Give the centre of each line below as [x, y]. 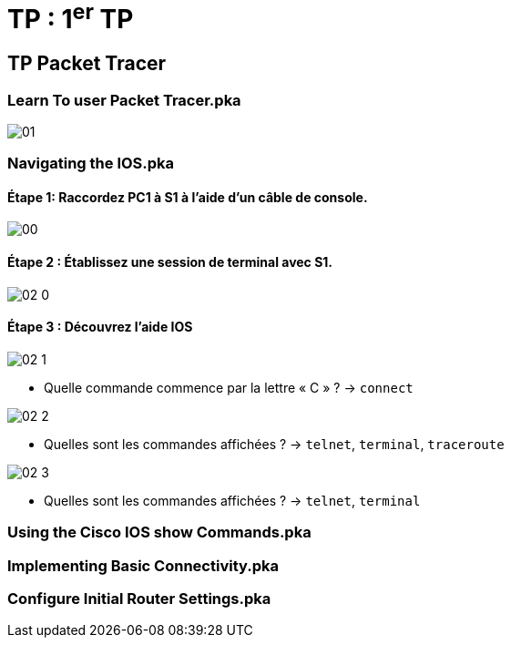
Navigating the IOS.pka [91, 164]
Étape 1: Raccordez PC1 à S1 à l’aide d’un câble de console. [188, 197]
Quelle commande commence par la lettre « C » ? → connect [229, 387]
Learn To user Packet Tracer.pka [124, 100]
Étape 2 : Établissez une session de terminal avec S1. [170, 262]
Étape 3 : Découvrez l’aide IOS [100, 327]
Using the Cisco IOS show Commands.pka [159, 532]
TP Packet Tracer [87, 64]
